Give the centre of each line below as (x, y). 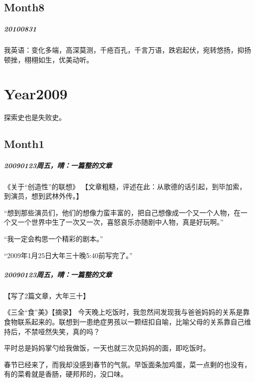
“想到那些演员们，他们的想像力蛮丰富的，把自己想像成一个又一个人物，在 (122, 212)
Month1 (24, 143)
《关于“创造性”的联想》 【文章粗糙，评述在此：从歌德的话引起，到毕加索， (125, 186)
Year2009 (36, 93)
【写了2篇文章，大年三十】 (47, 295)
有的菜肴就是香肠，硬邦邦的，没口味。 (66, 374)
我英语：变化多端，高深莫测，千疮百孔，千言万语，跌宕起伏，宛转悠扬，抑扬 (127, 50)
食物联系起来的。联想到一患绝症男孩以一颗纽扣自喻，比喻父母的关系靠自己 (124, 321)
